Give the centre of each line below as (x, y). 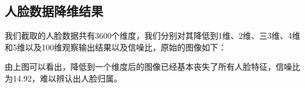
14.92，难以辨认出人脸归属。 (67, 78)
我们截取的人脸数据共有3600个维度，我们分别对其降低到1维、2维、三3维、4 (148, 35)
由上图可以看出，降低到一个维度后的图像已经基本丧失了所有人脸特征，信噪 (148, 67)
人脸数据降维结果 (54, 11)
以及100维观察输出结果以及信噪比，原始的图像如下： (126, 47)
